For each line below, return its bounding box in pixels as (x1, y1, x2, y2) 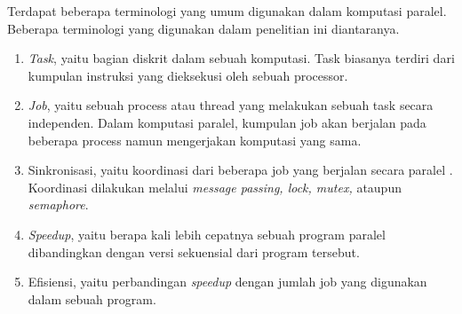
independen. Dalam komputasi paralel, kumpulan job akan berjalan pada (28, 113, 426, 131)
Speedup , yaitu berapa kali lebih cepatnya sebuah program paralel (28, 224, 386, 243)
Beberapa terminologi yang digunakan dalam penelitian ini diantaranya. (7, 19, 400, 37)
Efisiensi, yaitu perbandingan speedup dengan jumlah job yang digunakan (28, 272, 427, 291)
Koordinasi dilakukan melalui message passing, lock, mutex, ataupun (28, 177, 402, 196)
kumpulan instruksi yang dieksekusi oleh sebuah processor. (28, 66, 348, 84)
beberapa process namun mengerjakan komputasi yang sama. (28, 130, 362, 149)
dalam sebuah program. (28, 289, 156, 308)
